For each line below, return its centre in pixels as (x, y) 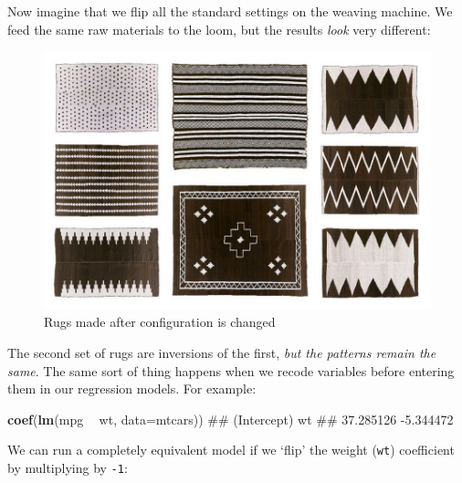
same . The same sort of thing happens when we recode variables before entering (231, 370)
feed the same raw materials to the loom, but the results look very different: (219, 29)
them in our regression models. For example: (132, 388)
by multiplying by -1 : (68, 468)
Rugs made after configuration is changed (160, 322)
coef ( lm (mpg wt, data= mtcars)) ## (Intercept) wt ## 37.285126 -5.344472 (231, 419)
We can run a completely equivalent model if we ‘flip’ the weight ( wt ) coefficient (231, 450)
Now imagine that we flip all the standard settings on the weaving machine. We (230, 11)
